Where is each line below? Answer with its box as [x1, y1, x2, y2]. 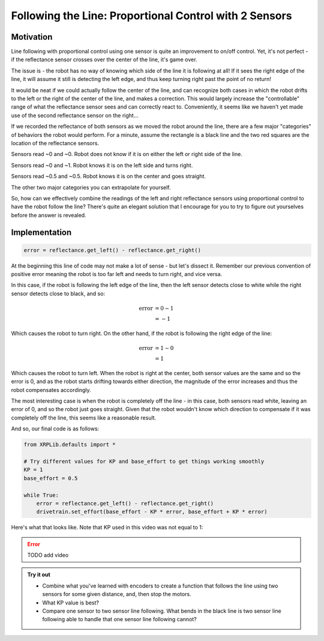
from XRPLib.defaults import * [23, 441, 116, 448]
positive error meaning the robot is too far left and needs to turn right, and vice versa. [11, 271, 223, 278]
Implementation [11, 227, 72, 237]
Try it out [27, 571, 50, 579]
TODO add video [27, 552, 69, 559]
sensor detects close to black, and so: [11, 290, 105, 297]
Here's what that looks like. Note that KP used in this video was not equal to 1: [11, 524, 203, 531]
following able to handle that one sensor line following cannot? [42, 616, 197, 623]
